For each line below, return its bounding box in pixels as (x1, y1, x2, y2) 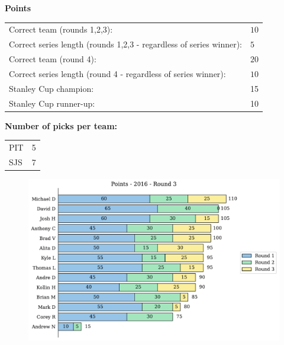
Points (5, 2, 31, 14)
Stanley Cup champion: (9, 82, 94, 94)
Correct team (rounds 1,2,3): (9, 23, 113, 36)
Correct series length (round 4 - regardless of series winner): (9, 67, 226, 79)
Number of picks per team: (5, 119, 118, 132)
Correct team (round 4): (9, 53, 96, 65)
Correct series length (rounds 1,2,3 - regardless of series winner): (9, 38, 242, 50)
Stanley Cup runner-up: (9, 97, 95, 109)
